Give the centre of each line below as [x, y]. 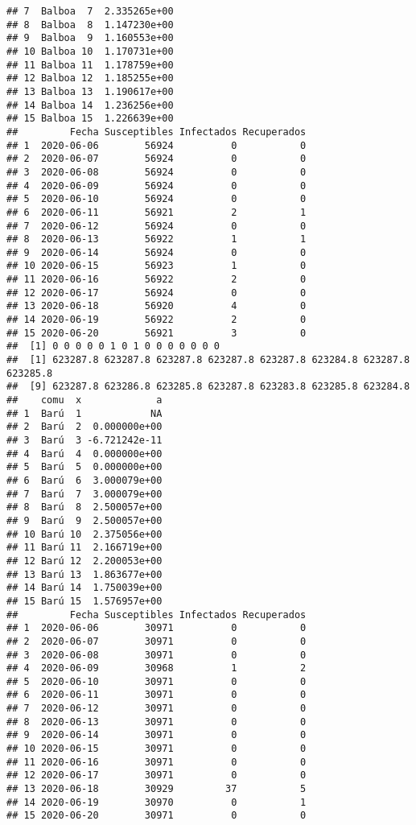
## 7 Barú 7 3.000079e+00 [84, 494]
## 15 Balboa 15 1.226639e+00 [90, 119]
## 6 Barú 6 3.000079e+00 [84, 480]
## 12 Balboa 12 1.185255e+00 [90, 78]
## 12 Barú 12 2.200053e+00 [84, 561]
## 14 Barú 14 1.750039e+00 [84, 588]
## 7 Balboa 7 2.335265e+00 [90, 11]
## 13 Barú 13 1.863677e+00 [84, 574]
